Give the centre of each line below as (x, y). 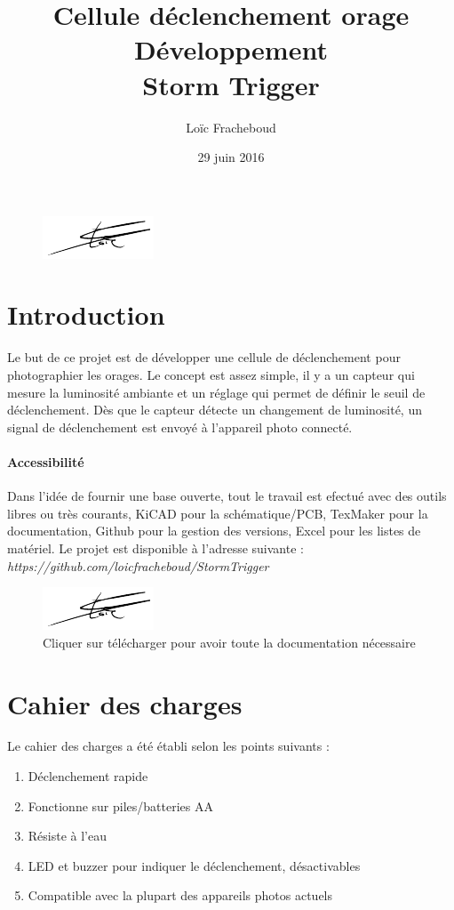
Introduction (86, 314)
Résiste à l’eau (68, 836)
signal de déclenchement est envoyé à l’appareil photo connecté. (180, 427)
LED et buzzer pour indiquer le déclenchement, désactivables (194, 865)
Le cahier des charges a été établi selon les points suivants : (168, 746)
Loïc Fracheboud (231, 127)
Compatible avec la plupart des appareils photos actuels (180, 895)
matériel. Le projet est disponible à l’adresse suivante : (155, 548)
